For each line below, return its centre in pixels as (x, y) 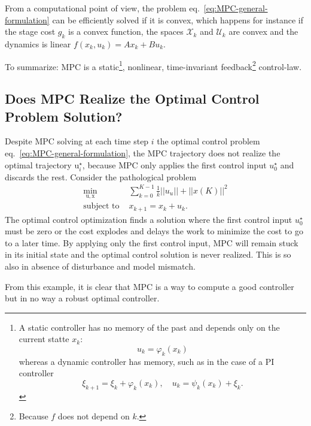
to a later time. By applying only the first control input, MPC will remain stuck (152, 242)
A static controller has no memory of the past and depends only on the (149, 327)
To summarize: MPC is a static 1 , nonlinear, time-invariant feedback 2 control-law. (153, 65)
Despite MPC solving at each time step (77, 141)
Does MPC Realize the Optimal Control (132, 99)
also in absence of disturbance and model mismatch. (100, 266)
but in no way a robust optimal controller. (82, 298)
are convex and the (263, 31)
